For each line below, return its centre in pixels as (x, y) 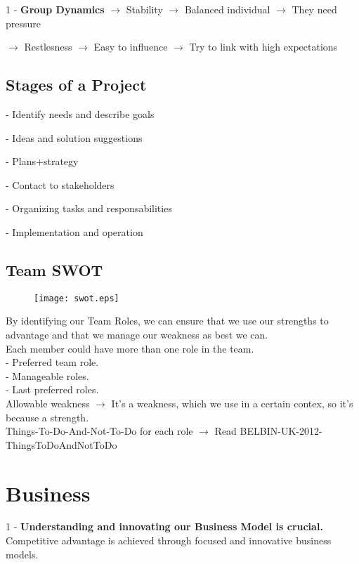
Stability (144, 9)
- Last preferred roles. (52, 389)
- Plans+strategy (42, 161)
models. (22, 554)
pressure (24, 23)
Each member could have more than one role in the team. (130, 348)
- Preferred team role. (52, 362)
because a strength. (47, 417)
